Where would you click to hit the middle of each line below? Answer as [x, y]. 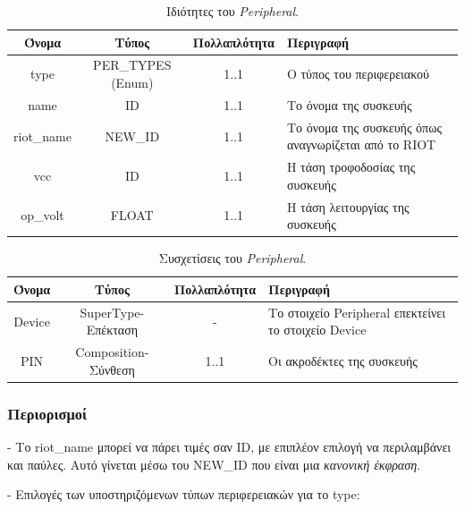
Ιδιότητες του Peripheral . [232, 11]
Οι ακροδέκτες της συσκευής [343, 360]
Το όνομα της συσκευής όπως [364, 127]
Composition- [112, 352]
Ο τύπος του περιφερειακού [358, 74]
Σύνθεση [112, 369]
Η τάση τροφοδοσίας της [351, 167]
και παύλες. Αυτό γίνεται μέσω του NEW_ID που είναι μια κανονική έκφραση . [214, 464]
